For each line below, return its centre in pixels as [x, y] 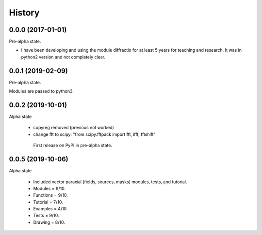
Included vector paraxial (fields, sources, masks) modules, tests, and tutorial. [110, 182]
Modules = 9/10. [49, 188]
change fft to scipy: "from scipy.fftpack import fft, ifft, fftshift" [94, 134]
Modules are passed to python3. [41, 91]
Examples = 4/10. [50, 209]
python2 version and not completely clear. [63, 57]
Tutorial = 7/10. [48, 202]
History [24, 13]
